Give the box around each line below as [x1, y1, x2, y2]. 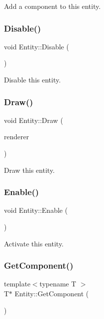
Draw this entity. [4, 164, 55, 175]
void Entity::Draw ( [4, 115, 63, 125]
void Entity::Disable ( [4, 41, 69, 51]
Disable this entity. [4, 75, 61, 84]
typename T [39, 279, 76, 289]
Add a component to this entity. [4, 1, 101, 11]
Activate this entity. [4, 238, 64, 248]
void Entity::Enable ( [4, 205, 68, 215]
